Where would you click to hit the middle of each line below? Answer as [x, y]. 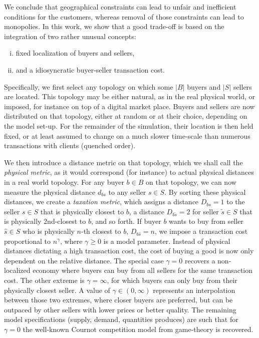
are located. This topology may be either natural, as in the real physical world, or [129, 96]
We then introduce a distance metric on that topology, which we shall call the [123, 162]
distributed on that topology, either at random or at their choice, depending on [126, 116]
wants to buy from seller [206, 221]
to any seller [127, 192]
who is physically [48, 231]
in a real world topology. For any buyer [64, 182]
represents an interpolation [194, 290]
